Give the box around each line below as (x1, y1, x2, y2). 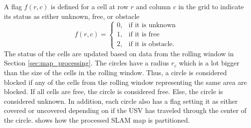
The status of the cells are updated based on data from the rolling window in (4, 48, 234, 58)
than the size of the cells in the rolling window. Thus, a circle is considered (4, 67, 227, 77)
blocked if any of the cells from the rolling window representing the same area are (4, 77, 247, 87)
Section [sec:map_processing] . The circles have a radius (4, 58, 169, 68)
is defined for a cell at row (51, 1, 128, 11)
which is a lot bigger (179, 58, 240, 68)
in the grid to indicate (178, 1, 244, 11)
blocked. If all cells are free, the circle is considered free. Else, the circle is (4, 86, 223, 96)
